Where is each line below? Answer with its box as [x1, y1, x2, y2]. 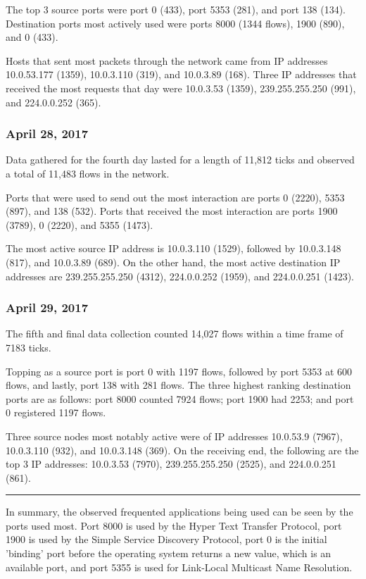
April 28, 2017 [6, 125, 89, 142]
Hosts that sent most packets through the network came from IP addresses [6, 53, 328, 68]
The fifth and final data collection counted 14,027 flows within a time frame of [6, 326, 343, 341]
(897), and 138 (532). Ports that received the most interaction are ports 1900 [6, 204, 338, 218]
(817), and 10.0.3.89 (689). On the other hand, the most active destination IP [6, 254, 341, 269]
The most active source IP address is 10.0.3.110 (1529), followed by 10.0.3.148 [6, 241, 341, 256]
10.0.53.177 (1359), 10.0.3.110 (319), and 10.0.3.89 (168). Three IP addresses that [6, 67, 357, 82]
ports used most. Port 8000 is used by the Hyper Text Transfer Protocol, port [6, 518, 342, 533]
